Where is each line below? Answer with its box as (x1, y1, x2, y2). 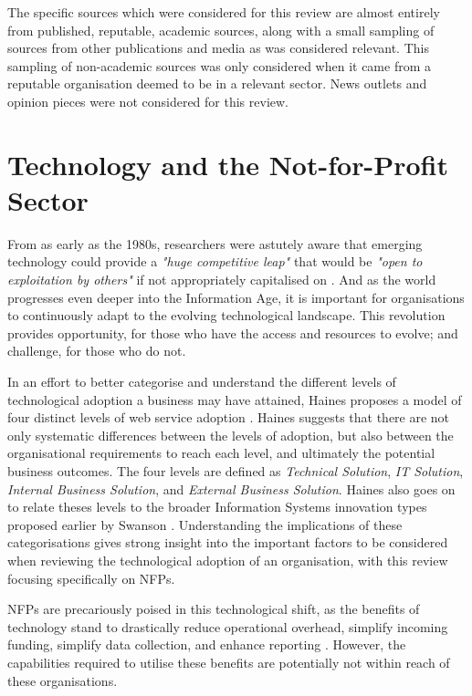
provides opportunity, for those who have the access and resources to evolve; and (7, 323, 458, 342)
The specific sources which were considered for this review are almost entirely (7, 3, 440, 21)
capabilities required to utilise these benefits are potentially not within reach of (7, 652, 450, 671)
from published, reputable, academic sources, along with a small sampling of (7, 20, 435, 39)
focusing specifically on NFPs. (7, 568, 175, 587)
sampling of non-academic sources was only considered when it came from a (7, 56, 432, 75)
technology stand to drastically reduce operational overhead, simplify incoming (7, 617, 448, 636)
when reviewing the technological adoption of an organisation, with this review (7, 550, 448, 569)
